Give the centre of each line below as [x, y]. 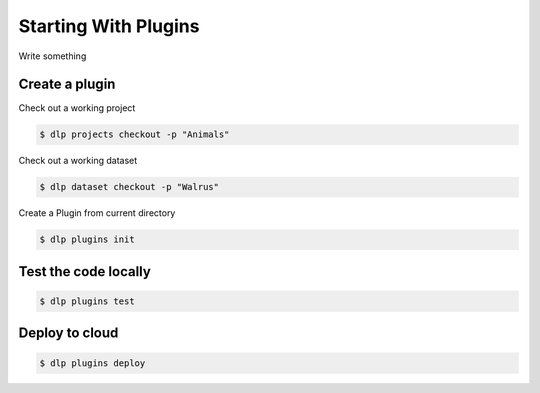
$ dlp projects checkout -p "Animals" [134, 134]
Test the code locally [85, 271]
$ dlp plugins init [87, 239]
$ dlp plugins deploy [92, 363]
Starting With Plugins [109, 26]
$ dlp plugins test [87, 301]
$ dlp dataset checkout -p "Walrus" [129, 187]
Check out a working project [77, 108]
